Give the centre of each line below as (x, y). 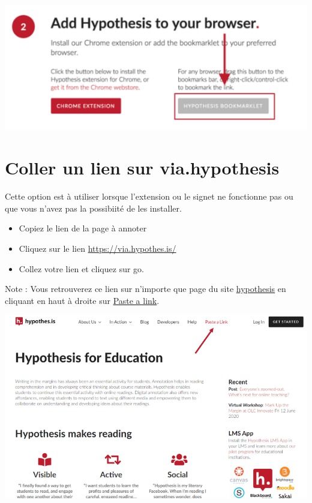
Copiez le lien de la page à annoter (83, 228)
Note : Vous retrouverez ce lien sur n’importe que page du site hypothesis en (145, 289)
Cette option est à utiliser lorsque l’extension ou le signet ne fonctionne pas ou (149, 196)
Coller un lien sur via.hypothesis (142, 168)
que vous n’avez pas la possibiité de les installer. (93, 208)
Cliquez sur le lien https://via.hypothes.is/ (97, 249)
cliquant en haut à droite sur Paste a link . (82, 300)
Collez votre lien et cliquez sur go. (81, 268)
